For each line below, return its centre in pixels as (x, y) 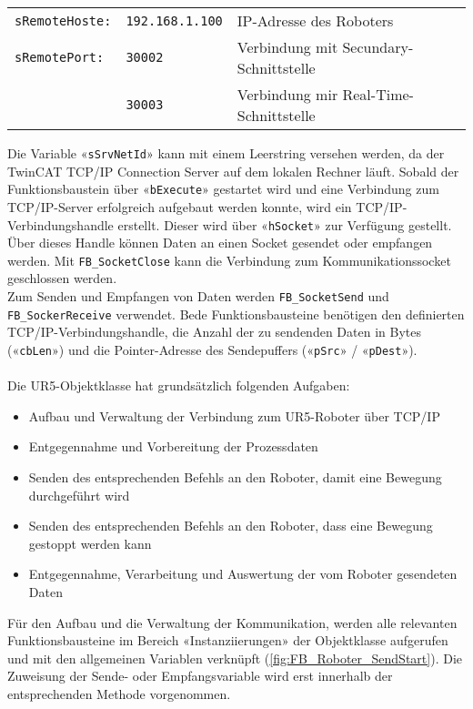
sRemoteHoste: (63, 20)
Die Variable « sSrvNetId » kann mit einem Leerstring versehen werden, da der (226, 153)
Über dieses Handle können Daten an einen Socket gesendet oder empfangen (220, 243)
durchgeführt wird (79, 495)
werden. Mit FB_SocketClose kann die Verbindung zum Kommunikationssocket (229, 260)
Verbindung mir (287, 94)
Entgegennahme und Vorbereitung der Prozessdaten (173, 446)
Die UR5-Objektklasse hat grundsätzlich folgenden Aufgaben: (179, 385)
